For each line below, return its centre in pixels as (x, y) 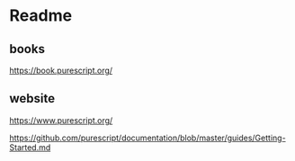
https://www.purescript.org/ (61, 120)
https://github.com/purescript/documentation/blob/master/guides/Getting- (147, 138)
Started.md (30, 147)
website (32, 98)
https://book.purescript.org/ (61, 70)
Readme (41, 16)
